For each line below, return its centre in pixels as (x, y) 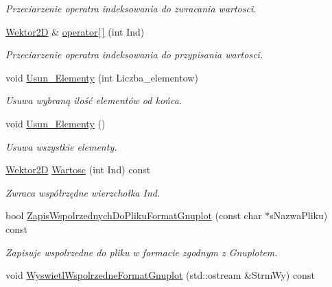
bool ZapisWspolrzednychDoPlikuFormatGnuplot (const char (134, 215)
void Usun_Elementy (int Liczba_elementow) (102, 77)
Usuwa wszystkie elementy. (61, 146)
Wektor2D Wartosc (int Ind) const (78, 170)
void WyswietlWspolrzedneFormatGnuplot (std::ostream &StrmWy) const (160, 275)
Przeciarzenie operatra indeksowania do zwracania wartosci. (131, 8)
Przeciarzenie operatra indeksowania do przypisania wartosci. (134, 54)
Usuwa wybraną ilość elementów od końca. (94, 100)
